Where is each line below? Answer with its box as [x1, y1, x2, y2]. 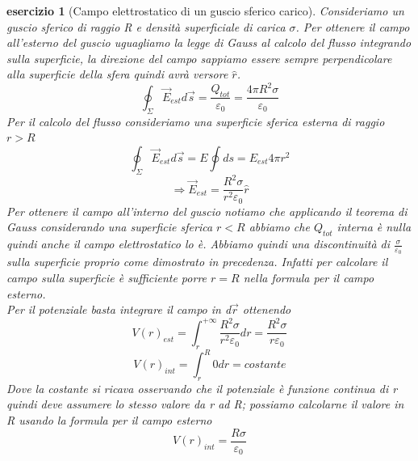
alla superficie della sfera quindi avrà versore [6, 66, 228, 82]
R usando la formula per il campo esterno [6, 411, 212, 428]
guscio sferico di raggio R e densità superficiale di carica [6, 18, 286, 35]
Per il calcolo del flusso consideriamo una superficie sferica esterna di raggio [6, 112, 385, 129]
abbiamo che [249, 218, 310, 235]
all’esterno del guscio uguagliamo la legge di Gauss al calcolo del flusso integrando [6, 34, 412, 51]
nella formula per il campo [243, 269, 374, 285]
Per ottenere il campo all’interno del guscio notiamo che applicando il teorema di [6, 202, 408, 219]
